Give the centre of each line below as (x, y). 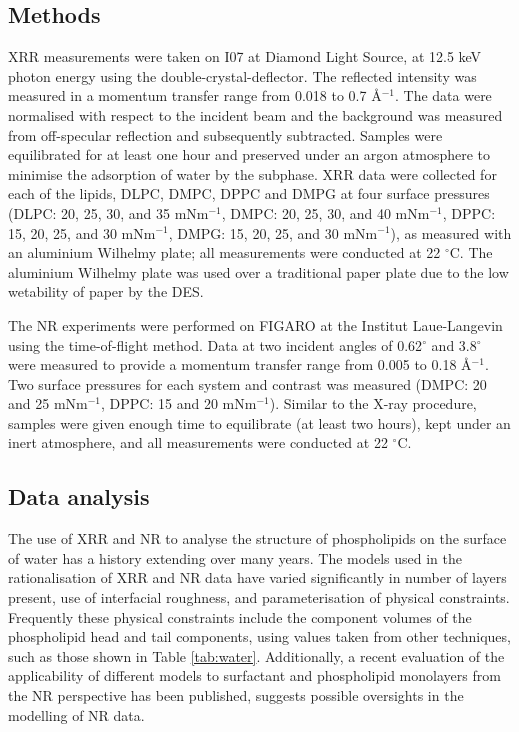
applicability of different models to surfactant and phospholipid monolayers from (254, 675)
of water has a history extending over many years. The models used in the (235, 557)
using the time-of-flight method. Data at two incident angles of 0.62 (215, 344)
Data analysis (79, 496)
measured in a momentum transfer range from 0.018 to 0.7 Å (195, 95)
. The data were (443, 95)
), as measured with (451, 232)
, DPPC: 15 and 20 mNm (179, 403)
